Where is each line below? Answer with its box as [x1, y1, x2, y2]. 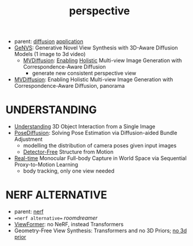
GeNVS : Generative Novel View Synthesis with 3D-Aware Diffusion [14, 44, 178, 51]
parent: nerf [14, 208, 44, 216]
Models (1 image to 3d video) [14, 51, 86, 58]
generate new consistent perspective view [32, 70, 136, 77]
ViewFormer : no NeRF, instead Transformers [14, 221, 124, 228]
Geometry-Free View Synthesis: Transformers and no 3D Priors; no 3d [14, 227, 187, 234]
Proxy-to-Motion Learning [14, 161, 79, 168]
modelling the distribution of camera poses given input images [23, 142, 177, 149]
